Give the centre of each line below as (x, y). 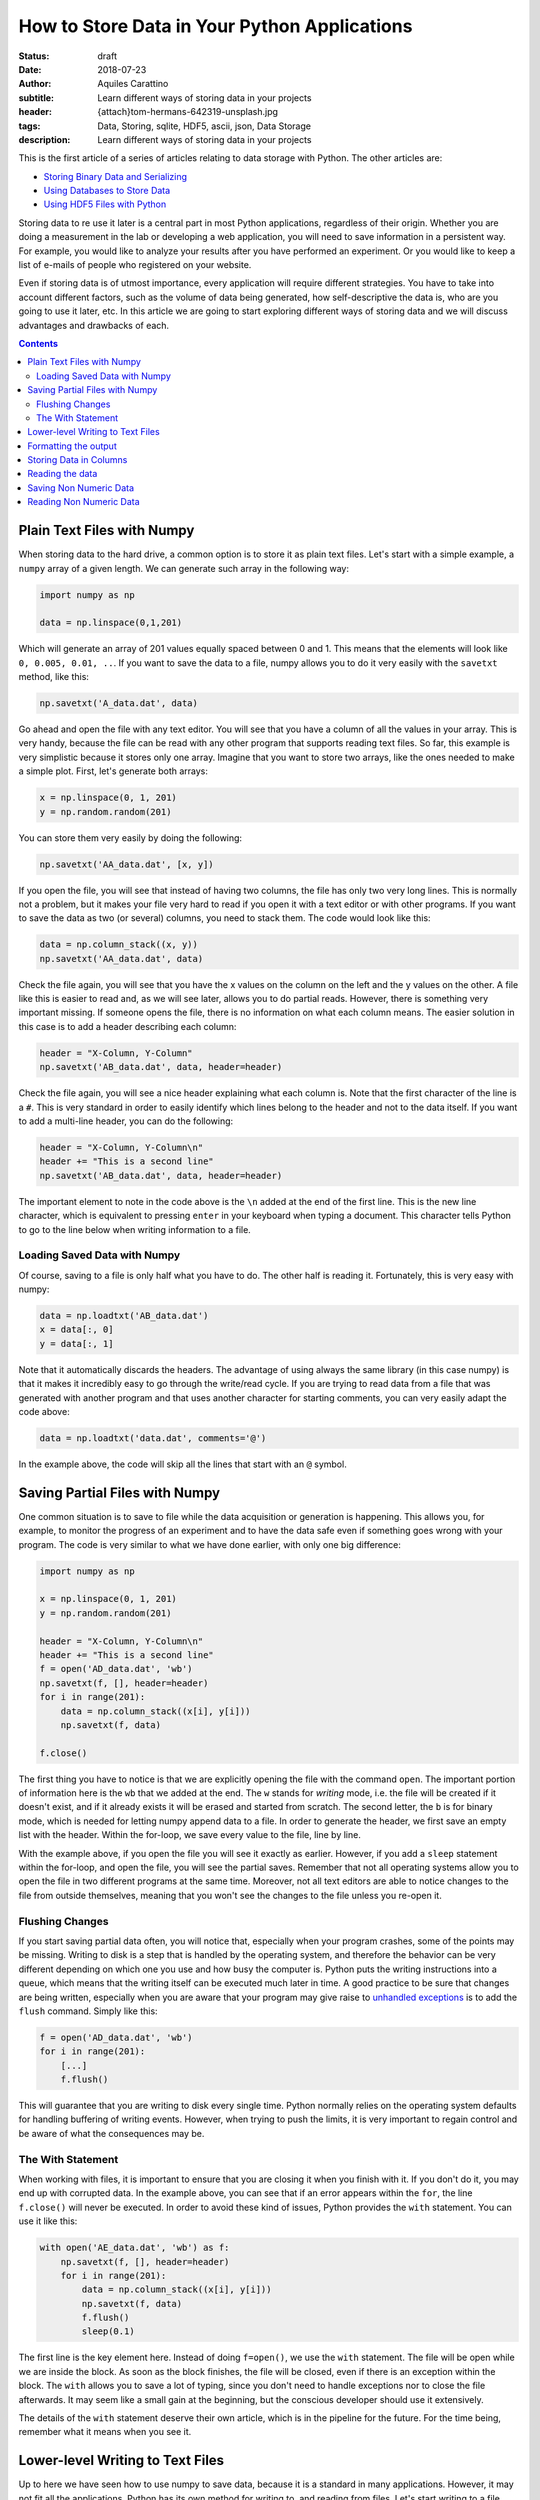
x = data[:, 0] (76, 1329)
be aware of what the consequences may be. (111, 2133)
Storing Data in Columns (77, 460)
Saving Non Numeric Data (81, 487)
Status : (34, 56)
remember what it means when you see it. (105, 2432)
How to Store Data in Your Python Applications (215, 26)
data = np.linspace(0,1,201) (111, 623)
